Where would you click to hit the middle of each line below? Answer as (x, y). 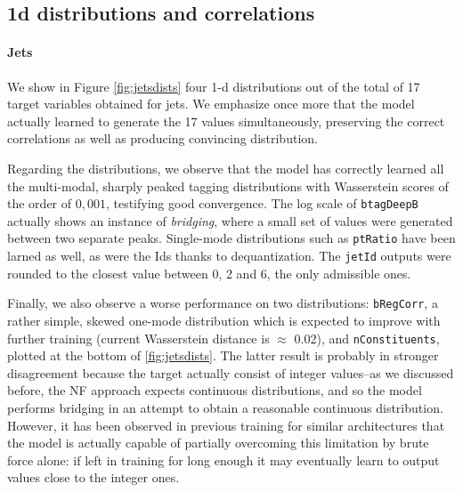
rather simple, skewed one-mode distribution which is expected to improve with (224, 320)
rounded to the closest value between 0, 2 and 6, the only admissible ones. (209, 273)
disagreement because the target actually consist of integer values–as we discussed (231, 372)
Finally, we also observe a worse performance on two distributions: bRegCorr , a (223, 303)
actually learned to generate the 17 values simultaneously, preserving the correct (226, 121)
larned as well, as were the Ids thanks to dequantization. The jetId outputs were (229, 256)
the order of (40, 203)
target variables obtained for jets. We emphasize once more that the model (211, 104)
